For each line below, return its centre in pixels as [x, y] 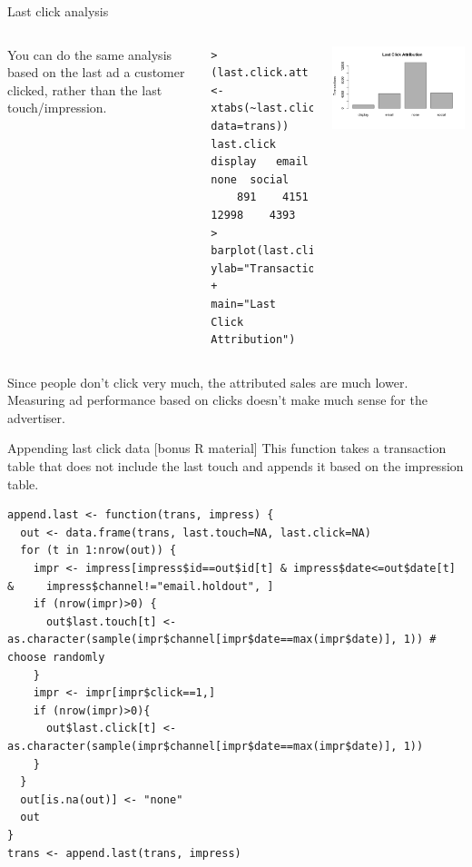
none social [250, 179]
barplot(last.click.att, [286, 251]
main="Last [243, 304]
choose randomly [56, 657]
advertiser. [36, 417]
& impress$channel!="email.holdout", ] [141, 586]
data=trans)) [250, 126]
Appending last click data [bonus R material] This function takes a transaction [227, 448]
